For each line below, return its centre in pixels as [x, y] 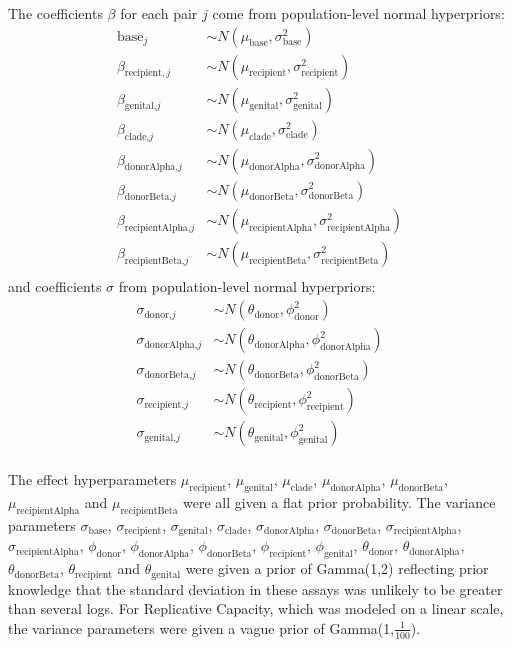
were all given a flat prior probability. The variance [339, 502]
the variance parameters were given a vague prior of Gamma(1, [201, 627]
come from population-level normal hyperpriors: [358, 13]
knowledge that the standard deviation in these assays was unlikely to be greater [255, 588]
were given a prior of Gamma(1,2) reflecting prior [337, 568]
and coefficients [55, 286]
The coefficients [55, 13]
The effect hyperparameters [92, 479]
